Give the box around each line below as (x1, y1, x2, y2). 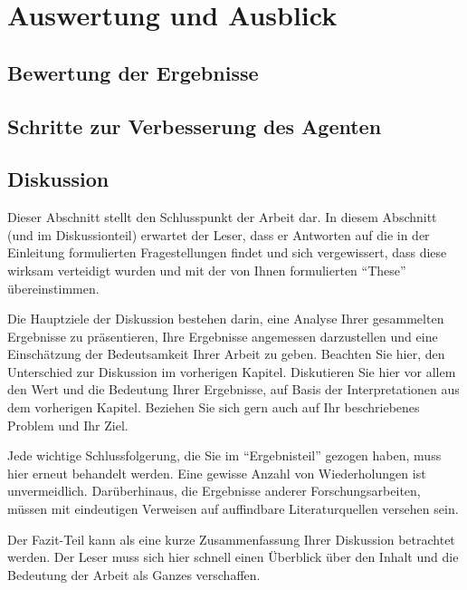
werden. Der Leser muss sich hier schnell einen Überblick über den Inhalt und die (7, 547, 459, 566)
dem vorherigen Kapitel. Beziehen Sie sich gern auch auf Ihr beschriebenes (7, 398, 420, 417)
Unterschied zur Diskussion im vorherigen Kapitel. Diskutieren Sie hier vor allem (7, 362, 456, 381)
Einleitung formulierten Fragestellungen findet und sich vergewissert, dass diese (7, 243, 447, 262)
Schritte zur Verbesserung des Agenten (7, 111, 382, 140)
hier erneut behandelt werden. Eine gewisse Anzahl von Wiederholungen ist (7, 463, 426, 482)
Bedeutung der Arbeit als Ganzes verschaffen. (7, 565, 261, 584)
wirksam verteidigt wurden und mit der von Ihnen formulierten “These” (7, 260, 406, 279)
